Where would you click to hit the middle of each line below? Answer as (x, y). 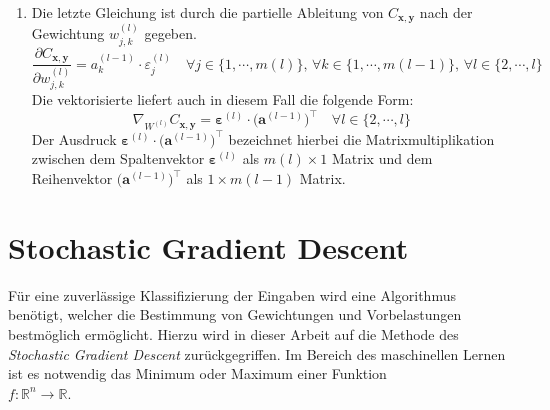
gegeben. (170, 33)
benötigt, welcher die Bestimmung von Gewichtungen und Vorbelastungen (235, 314)
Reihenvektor (72, 178)
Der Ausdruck (74, 138)
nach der (446, 12)
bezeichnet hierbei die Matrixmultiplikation (361, 138)
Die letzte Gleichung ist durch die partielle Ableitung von (207, 12)
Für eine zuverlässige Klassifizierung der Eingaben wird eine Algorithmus (232, 294)
